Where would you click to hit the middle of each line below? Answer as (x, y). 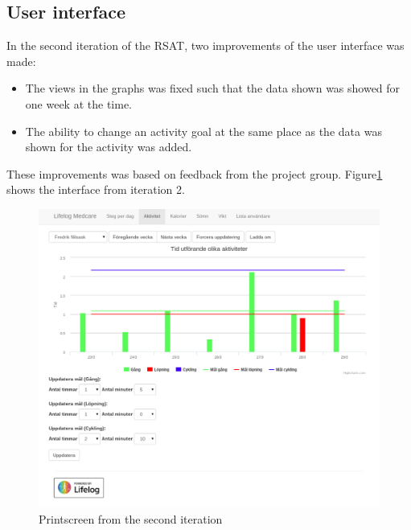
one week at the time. (78, 103)
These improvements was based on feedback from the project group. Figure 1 (195, 173)
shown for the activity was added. (109, 147)
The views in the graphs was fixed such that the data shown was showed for (213, 88)
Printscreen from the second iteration (131, 518)
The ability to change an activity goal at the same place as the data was (203, 131)
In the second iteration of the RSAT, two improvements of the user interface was (205, 45)
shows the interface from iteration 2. (96, 189)
